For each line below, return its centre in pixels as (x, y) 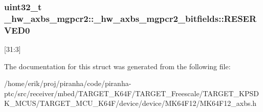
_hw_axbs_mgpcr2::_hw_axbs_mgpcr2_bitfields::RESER (130, 18)
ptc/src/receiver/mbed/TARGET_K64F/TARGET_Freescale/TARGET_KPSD (131, 93)
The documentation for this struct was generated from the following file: (117, 66)
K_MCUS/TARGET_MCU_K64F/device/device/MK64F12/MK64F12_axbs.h (130, 103)
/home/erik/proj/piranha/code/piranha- (68, 83)
